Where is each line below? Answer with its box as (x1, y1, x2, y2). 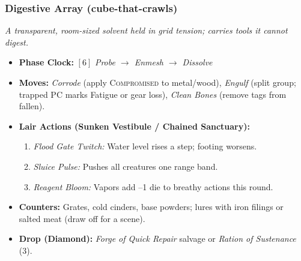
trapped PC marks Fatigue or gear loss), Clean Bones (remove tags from (19, 88, 287, 100)
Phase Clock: (19, 56, 74, 68)
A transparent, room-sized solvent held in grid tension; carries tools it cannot (5, 24, 288, 37)
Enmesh (134, 56, 163, 68)
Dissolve (182, 56, 213, 68)
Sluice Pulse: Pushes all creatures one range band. (33, 160, 218, 172)
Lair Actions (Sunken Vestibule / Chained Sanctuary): (19, 119, 250, 132)
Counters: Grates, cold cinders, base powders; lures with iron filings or (19, 200, 284, 213)
